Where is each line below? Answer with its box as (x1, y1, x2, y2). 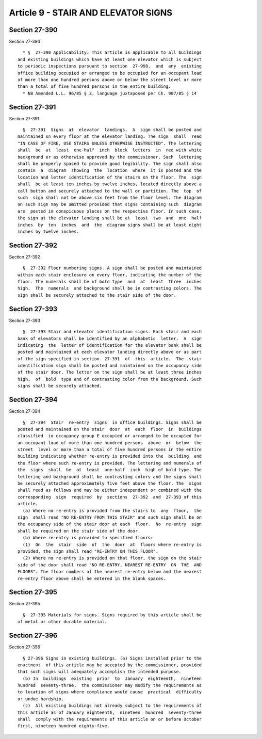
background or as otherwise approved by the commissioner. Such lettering (17, 154, 202, 160)
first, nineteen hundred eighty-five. (17, 723, 110, 729)
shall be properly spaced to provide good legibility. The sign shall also (17, 161, 202, 167)
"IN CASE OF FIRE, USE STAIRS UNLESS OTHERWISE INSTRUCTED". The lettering (17, 141, 202, 146)
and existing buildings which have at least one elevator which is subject (17, 56, 202, 62)
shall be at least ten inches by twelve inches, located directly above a (17, 181, 202, 187)
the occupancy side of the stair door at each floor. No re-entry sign (17, 521, 202, 527)
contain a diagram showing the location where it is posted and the (17, 168, 202, 173)
